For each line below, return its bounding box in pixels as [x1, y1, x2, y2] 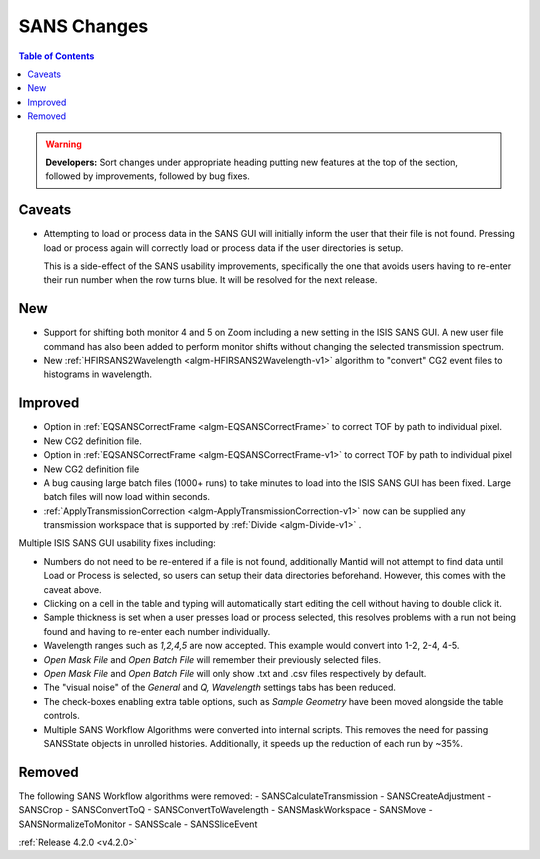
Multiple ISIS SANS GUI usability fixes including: [18, 537, 217, 549]
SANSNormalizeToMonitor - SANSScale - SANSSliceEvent [18, 818, 258, 830]
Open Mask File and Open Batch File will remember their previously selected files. [43, 653, 382, 665]
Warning [45, 138, 82, 150]
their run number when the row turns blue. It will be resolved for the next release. [43, 274, 378, 286]
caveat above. [43, 583, 102, 595]
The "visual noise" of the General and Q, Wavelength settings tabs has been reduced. [43, 681, 397, 694]
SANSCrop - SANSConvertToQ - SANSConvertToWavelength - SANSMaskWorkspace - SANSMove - [18, 804, 434, 816]
